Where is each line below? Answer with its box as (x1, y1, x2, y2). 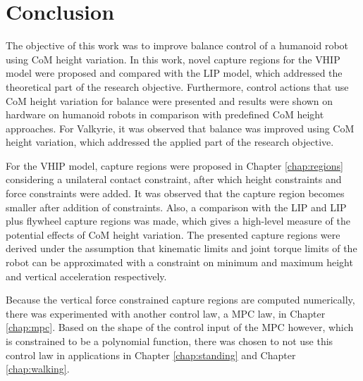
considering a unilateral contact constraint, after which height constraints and (6, 172, 342, 187)
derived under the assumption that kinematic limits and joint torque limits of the (6, 241, 357, 256)
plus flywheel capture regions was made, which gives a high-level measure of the (6, 213, 350, 228)
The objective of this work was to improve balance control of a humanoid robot (6, 38, 349, 53)
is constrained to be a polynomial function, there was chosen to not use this (6, 334, 333, 348)
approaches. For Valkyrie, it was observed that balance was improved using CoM (6, 120, 355, 135)
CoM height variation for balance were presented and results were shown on (6, 93, 333, 108)
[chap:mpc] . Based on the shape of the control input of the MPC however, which (6, 320, 354, 335)
